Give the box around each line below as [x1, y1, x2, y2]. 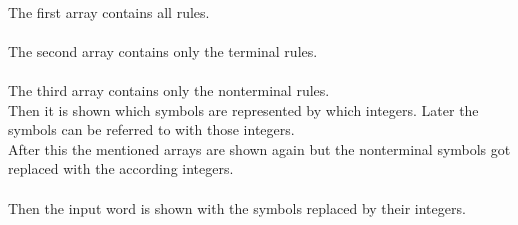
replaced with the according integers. [8, 158, 234, 179]
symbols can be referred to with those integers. [8, 119, 295, 140]
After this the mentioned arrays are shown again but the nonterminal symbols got [8, 138, 511, 159]
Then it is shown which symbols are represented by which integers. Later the [8, 99, 479, 120]
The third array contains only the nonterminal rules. [8, 79, 330, 100]
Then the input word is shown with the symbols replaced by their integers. [8, 197, 466, 218]
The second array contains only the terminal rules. [8, 40, 318, 61]
